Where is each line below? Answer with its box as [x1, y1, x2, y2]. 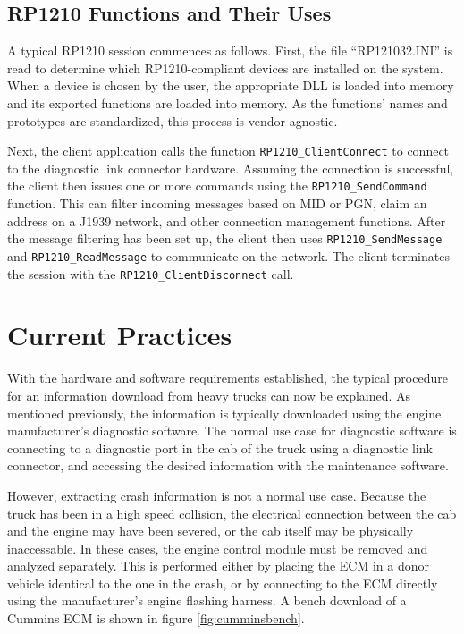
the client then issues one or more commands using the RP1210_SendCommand [7, 176, 427, 195]
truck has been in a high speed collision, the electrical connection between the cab [7, 503, 457, 522]
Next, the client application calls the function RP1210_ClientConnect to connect [7, 141, 450, 160]
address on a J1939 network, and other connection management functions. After [7, 211, 446, 230]
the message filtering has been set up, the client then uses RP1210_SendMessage [7, 229, 443, 248]
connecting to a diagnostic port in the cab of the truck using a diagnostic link [7, 438, 433, 457]
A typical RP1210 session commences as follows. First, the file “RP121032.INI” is [7, 41, 453, 60]
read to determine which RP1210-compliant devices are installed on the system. [7, 58, 443, 77]
